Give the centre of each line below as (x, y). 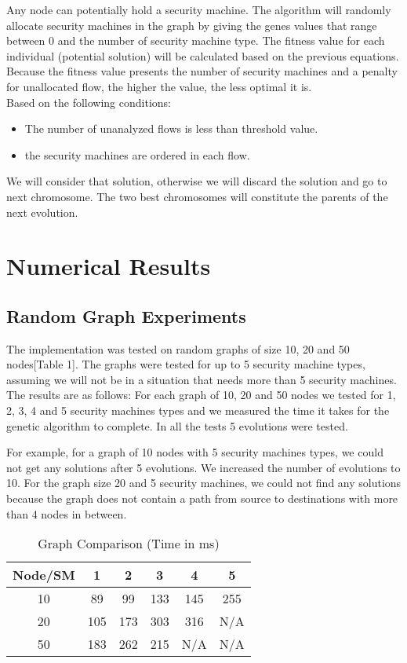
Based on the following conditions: (89, 102)
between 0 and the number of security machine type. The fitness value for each (196, 40)
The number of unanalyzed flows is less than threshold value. (171, 128)
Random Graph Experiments (126, 315)
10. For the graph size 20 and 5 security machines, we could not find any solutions (204, 483)
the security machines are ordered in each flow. (137, 154)
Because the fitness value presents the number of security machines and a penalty (202, 71)
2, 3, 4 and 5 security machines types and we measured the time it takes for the (198, 410)
